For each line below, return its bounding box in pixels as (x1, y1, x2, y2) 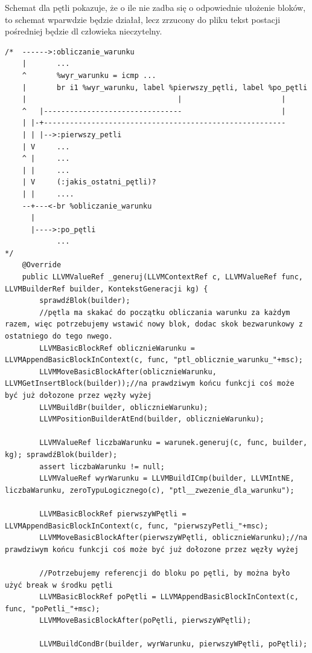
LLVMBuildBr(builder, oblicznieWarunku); (39, 403, 208, 412)
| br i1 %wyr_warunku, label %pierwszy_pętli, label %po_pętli (22, 83, 308, 92)
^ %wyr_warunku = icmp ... (22, 71, 156, 80)
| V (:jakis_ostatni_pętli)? (22, 178, 156, 187)
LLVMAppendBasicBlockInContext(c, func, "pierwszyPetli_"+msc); (5, 521, 269, 530)
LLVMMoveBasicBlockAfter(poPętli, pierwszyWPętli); (39, 616, 252, 625)
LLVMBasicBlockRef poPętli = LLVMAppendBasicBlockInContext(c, (39, 593, 299, 602)
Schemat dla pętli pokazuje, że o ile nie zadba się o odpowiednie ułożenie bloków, (5, 1, 306, 13)
